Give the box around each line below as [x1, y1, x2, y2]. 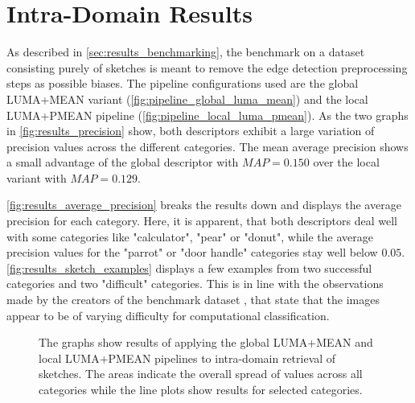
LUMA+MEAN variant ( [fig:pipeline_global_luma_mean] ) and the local [6, 90, 368, 107]
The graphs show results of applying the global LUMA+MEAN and [39, 334, 373, 351]
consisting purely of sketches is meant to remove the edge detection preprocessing [6, 59, 408, 76]
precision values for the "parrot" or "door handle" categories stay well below [6, 244, 378, 261]
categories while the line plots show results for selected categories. [39, 381, 363, 397]
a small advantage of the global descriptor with [6, 154, 239, 171]
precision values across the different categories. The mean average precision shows [6, 138, 409, 154]
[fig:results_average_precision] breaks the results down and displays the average [6, 196, 401, 213]
